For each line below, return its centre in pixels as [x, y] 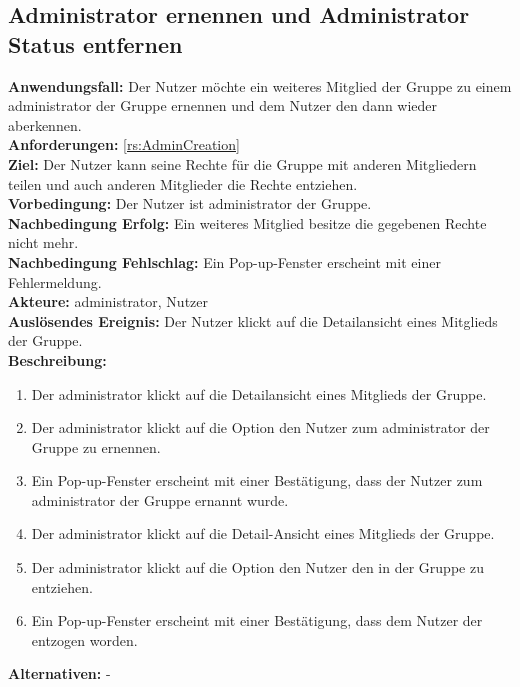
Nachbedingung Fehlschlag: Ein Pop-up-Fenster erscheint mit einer [224, 261]
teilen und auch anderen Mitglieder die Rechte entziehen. [183, 183]
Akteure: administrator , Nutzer [108, 301]
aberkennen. [45, 124]
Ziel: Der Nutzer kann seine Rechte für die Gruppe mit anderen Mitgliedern [242, 163]
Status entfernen [95, 43]
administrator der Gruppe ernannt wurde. [160, 499]
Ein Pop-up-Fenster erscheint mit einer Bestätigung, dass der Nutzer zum [257, 480]
